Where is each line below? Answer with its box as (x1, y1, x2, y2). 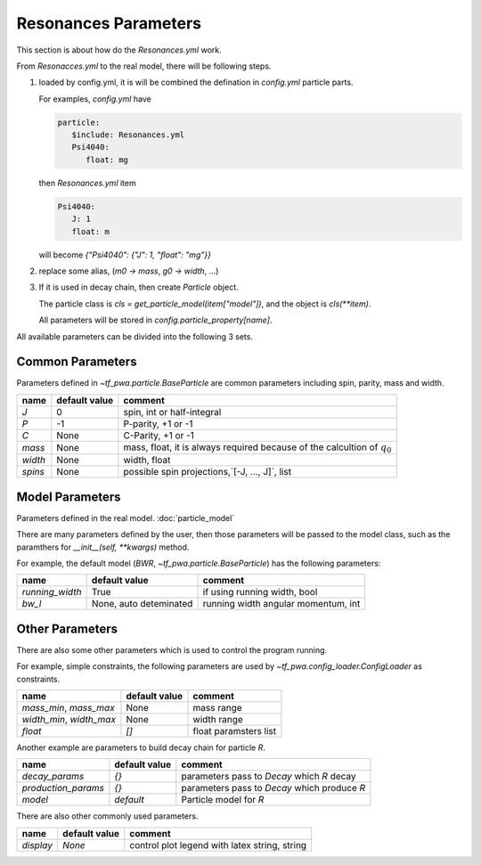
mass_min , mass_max (21, 702, 115, 714)
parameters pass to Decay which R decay (181, 771, 356, 783)
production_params (21, 782, 105, 795)
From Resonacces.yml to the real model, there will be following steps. (16, 61, 272, 71)
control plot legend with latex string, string (129, 838, 307, 851)
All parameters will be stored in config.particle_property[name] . (38, 314, 273, 325)
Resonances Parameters (16, 13, 202, 33)
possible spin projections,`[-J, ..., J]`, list (123, 466, 292, 478)
